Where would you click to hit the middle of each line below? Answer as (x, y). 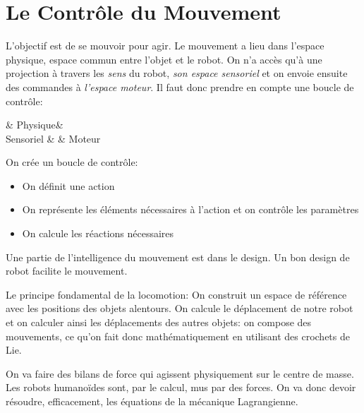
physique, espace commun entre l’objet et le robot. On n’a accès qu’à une (164, 59)
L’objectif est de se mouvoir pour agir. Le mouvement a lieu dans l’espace (165, 46)
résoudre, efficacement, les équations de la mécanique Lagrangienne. (152, 401)
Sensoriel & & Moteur (53, 138)
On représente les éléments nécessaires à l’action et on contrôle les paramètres (190, 209)
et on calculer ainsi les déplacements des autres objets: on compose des (159, 322)
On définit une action (68, 185)
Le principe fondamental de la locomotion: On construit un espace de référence (176, 294)
